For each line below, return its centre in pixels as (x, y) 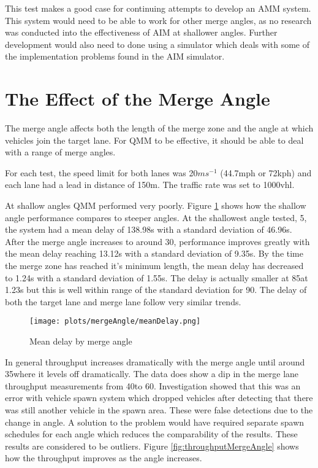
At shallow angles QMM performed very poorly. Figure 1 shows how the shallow (156, 205)
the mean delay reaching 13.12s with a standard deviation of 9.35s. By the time (154, 253)
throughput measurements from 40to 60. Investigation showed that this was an (153, 385)
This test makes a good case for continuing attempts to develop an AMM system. (158, 8)
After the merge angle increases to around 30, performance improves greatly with (157, 241)
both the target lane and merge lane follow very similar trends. (123, 301)
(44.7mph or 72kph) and (266, 172)
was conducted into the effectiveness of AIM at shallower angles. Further (141, 32)
